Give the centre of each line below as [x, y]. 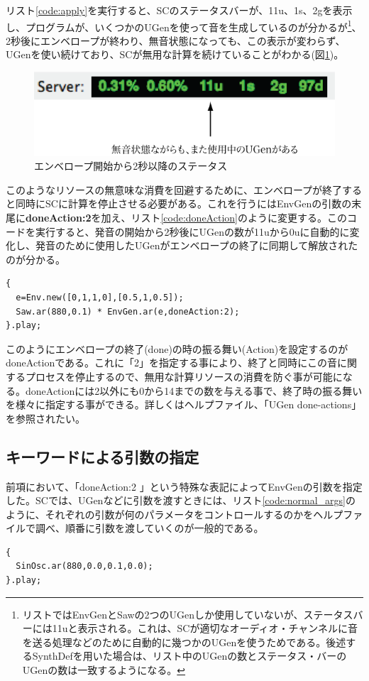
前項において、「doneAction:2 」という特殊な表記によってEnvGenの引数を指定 [184, 486]
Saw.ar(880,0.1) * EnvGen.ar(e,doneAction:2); [128, 311]
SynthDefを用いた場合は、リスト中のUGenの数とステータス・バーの [189, 656]
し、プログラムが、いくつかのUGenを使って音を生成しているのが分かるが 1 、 [184, 26]
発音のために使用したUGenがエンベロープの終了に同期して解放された [197, 245]
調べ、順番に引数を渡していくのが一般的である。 [149, 528]
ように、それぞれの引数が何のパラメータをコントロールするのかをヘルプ [175, 514]
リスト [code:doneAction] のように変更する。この [239, 217]
